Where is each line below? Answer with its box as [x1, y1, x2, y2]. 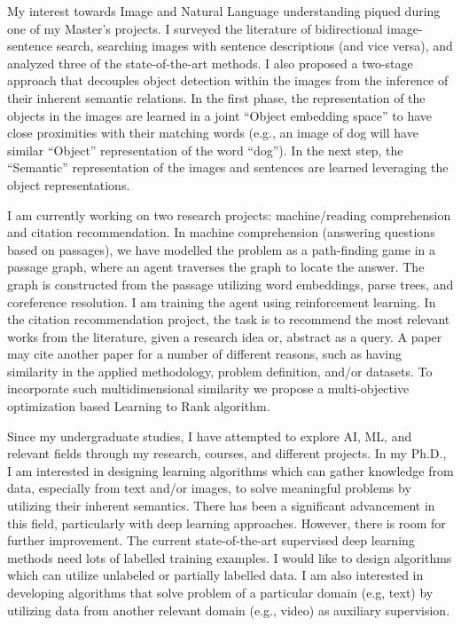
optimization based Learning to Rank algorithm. [7, 397, 270, 416]
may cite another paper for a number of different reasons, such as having [7, 345, 402, 363]
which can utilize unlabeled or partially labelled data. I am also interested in [7, 566, 424, 584]
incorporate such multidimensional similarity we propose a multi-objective [7, 379, 410, 398]
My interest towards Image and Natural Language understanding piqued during [7, 2, 441, 20]
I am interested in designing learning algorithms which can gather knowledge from [7, 461, 454, 479]
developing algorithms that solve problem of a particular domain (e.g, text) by [7, 583, 434, 601]
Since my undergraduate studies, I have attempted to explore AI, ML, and [7, 426, 412, 445]
